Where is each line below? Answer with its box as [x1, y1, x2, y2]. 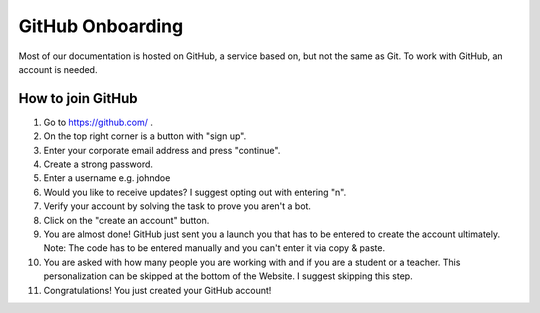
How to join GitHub [18, 90, 138, 107]
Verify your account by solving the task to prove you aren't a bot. [43, 200, 312, 212]
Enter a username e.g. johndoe [43, 172, 171, 184]
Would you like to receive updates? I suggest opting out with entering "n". [43, 186, 347, 198]
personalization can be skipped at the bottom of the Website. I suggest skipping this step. [43, 270, 414, 282]
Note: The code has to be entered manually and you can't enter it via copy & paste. [43, 242, 385, 254]
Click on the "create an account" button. [43, 214, 210, 226]
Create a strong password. [43, 158, 154, 170]
